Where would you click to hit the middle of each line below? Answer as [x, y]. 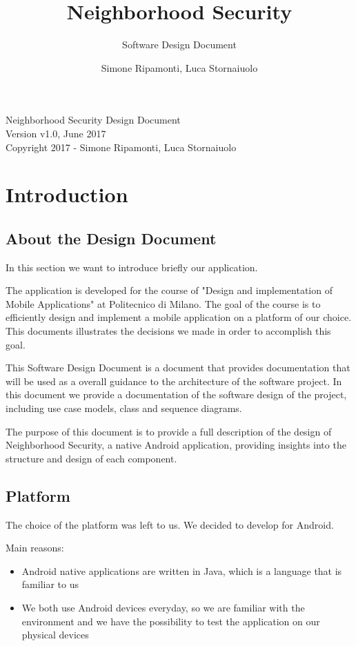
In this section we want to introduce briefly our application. [132, 267]
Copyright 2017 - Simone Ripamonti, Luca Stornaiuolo [121, 147]
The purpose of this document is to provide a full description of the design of [169, 431]
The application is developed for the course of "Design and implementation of [169, 290]
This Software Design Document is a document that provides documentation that [178, 368]
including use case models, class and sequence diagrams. [124, 408]
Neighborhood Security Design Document [93, 120]
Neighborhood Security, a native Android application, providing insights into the [176, 445]
